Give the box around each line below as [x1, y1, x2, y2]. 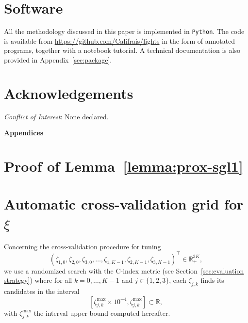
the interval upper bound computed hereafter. [33, 307, 170, 318]
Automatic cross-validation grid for [4, 194, 244, 214]
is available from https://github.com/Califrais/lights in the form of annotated [4, 35, 235, 46]
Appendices [4, 128, 44, 138]
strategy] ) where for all [4, 275, 72, 285]
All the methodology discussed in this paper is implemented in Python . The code [4, 26, 245, 36]
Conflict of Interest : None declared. [4, 111, 109, 121]
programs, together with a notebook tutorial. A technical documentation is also [4, 45, 240, 55]
